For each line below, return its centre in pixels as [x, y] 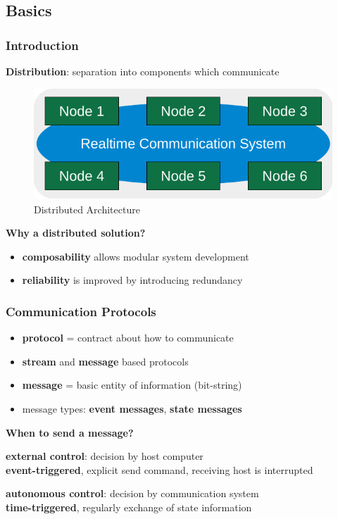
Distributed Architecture [87, 209]
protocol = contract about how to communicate [128, 338]
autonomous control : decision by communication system [132, 493]
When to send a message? [70, 432]
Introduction [42, 45]
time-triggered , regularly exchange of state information [129, 507]
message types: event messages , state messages [132, 408]
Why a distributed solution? [76, 233]
